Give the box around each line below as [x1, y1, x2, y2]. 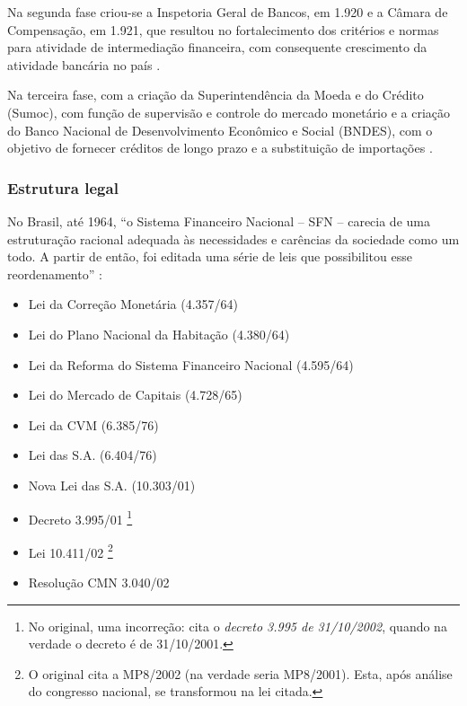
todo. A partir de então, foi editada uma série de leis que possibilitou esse [7, 247, 412, 266]
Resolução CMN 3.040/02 [28, 573, 170, 591]
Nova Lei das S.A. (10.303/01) [28, 475, 196, 494]
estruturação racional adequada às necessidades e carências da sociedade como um [7, 229, 460, 248]
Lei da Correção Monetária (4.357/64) [28, 295, 239, 313]
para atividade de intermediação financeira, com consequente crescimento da [7, 38, 427, 57]
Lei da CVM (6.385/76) [28, 415, 159, 434]
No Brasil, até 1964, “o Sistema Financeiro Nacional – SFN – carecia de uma [7, 211, 430, 230]
